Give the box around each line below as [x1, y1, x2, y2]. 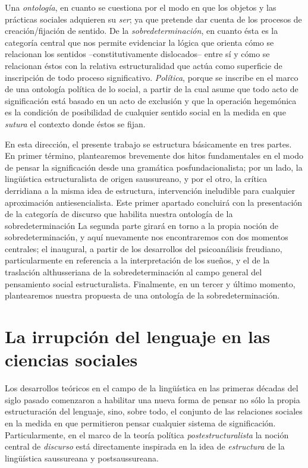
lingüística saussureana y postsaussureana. [5, 451, 159, 464]
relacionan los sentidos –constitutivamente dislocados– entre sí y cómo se [5, 48, 270, 60]
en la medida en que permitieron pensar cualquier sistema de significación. [5, 416, 276, 429]
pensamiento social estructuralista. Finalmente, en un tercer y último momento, [5, 277, 296, 290]
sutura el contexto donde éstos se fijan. [5, 117, 146, 130]
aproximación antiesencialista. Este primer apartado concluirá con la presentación [5, 196, 303, 208]
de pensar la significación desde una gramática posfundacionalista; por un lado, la [5, 161, 303, 173]
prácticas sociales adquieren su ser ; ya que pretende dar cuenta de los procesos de [5, 12, 302, 25]
